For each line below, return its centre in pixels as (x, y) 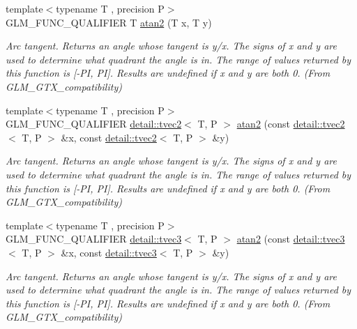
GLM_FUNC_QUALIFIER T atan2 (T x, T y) (109, 22)
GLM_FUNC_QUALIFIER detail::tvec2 (94, 124)
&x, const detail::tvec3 (109, 252)
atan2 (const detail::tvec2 (291, 124)
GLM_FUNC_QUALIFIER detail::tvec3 (94, 239)
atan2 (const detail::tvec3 (291, 239)
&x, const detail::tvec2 (109, 137)
